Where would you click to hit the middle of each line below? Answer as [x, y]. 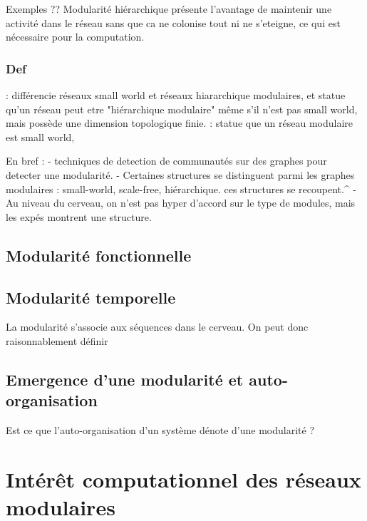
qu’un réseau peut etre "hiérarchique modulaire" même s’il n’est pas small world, [182, 109]
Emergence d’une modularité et [125, 379]
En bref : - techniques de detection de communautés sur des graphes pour [166, 161]
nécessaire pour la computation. [75, 37]
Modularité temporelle [91, 297]
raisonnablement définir [57, 340]
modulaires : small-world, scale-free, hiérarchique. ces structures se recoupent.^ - [181, 189]
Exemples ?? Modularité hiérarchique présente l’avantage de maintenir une [169, 9]
